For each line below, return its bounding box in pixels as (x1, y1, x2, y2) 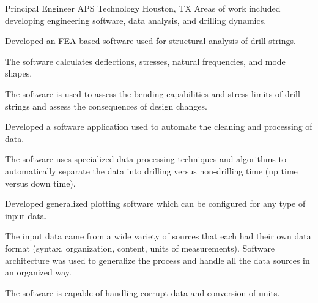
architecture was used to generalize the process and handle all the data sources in (5, 253, 310, 266)
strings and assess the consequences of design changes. (5, 99, 207, 112)
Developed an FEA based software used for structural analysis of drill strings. (5, 34, 296, 47)
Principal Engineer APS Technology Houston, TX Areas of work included (5, 2, 281, 14)
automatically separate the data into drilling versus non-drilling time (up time (5, 164, 298, 177)
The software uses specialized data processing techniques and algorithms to (5, 152, 286, 165)
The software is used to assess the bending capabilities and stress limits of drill (5, 87, 300, 100)
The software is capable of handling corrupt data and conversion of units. (5, 286, 280, 299)
